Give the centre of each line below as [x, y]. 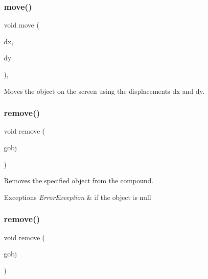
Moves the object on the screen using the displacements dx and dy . [104, 91]
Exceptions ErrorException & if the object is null [78, 197]
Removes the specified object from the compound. [79, 181]
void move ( [22, 25]
